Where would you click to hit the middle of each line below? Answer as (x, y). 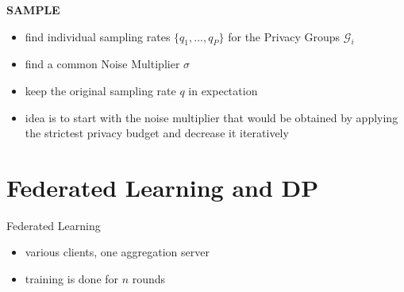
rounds (149, 279)
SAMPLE (33, 10)
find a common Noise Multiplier (102, 64)
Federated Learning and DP (163, 187)
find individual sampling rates (98, 36)
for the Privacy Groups (284, 36)
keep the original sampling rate (100, 90)
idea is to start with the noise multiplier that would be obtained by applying (212, 117)
